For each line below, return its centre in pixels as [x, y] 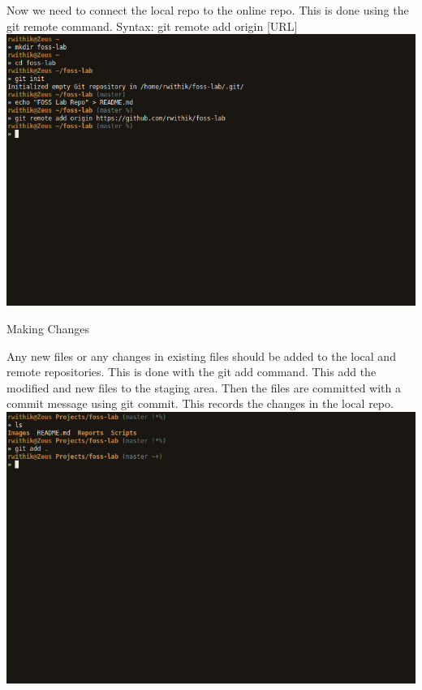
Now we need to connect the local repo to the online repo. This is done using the [208, 10]
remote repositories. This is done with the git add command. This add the [192, 372]
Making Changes [48, 328]
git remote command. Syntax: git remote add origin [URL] [152, 26]
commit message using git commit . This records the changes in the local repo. [200, 403]
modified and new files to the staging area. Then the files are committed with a [204, 387]
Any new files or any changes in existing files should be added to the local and [201, 356]
